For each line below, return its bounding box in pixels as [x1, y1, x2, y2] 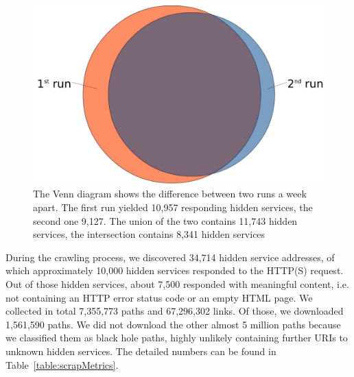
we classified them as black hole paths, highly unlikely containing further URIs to [5, 330, 348, 345]
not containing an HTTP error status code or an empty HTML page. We [5, 290, 313, 304]
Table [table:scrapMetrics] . [5, 357, 119, 372]
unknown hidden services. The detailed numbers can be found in [5, 343, 276, 358]
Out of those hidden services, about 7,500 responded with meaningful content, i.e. [5, 277, 349, 291]
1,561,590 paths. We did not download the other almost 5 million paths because [5, 317, 341, 331]
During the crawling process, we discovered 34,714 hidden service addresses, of [5, 250, 335, 264]
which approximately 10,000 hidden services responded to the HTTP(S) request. [5, 263, 344, 278]
